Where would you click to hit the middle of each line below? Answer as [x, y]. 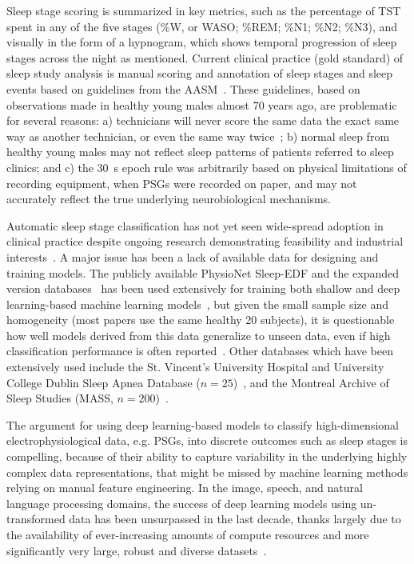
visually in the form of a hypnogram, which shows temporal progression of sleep [202, 42]
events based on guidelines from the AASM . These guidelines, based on [183, 88]
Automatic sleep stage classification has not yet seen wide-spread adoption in [195, 225]
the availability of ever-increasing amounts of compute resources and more [188, 534]
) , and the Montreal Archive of [311, 382]
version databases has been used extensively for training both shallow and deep [203, 288]
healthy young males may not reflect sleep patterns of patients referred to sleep [200, 152]
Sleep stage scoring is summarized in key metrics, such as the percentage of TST [204, 10]
